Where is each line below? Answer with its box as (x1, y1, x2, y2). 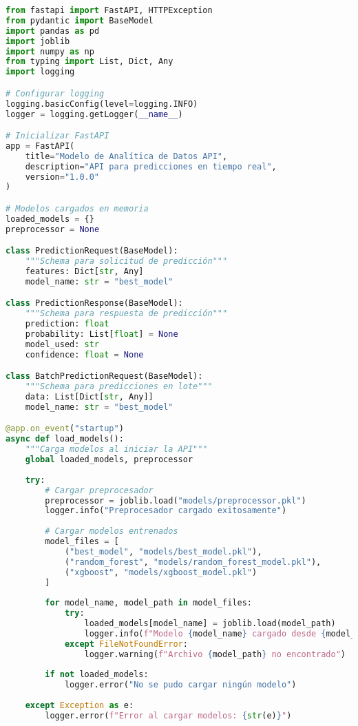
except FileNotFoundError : (64, 639, 188, 649)
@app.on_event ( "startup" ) (6, 424, 124, 434)
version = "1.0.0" (25, 172, 100, 182)
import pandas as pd (6, 25, 100, 36)
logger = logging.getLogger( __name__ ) (6, 109, 183, 119)
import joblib (6, 36, 70, 46)
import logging (6, 67, 75, 77)
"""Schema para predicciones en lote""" (25, 382, 213, 392)
